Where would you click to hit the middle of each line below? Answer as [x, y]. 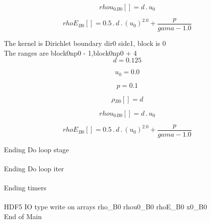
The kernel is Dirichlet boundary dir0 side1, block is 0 [85, 43]
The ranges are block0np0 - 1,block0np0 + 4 [70, 52]
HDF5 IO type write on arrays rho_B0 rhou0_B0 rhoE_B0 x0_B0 [105, 207]
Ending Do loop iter [34, 168]
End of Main [23, 216]
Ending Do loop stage [36, 149]
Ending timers [25, 188]
